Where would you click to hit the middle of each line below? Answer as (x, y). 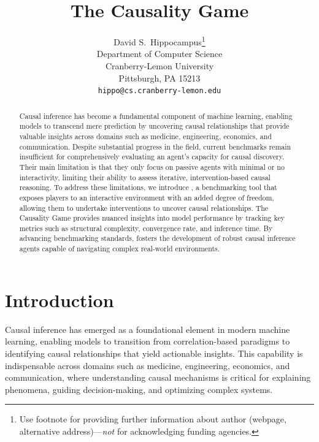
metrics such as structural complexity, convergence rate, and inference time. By (146, 228)
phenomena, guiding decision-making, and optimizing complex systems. (139, 389)
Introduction (60, 299)
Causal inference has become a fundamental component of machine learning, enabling (156, 116)
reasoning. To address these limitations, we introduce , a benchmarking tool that (148, 187)
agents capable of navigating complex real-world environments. (120, 249)
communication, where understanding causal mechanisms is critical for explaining (158, 377)
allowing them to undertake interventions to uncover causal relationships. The (144, 208)
